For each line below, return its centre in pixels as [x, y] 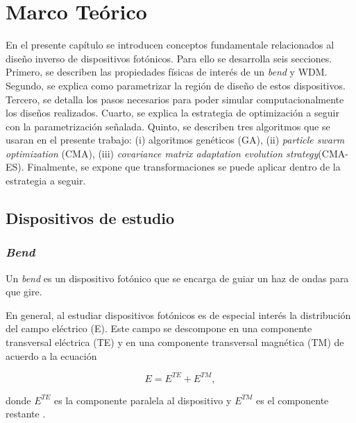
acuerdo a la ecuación [51, 355]
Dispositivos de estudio [90, 218]
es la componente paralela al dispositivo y [143, 400]
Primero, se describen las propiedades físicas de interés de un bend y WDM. [167, 72]
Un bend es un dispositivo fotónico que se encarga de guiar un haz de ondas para [177, 278]
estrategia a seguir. [46, 181]
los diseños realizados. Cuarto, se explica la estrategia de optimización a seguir [172, 113]
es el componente [293, 400]
